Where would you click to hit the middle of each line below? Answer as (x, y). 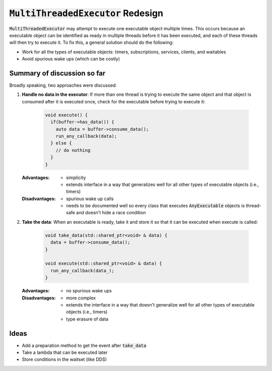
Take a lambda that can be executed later (65, 352)
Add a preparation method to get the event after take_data (84, 345)
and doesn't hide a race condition (111, 213)
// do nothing (73, 150)
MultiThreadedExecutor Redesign (86, 13)
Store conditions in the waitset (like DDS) (64, 359)
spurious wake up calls (90, 199)
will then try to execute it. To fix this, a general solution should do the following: (91, 42)
